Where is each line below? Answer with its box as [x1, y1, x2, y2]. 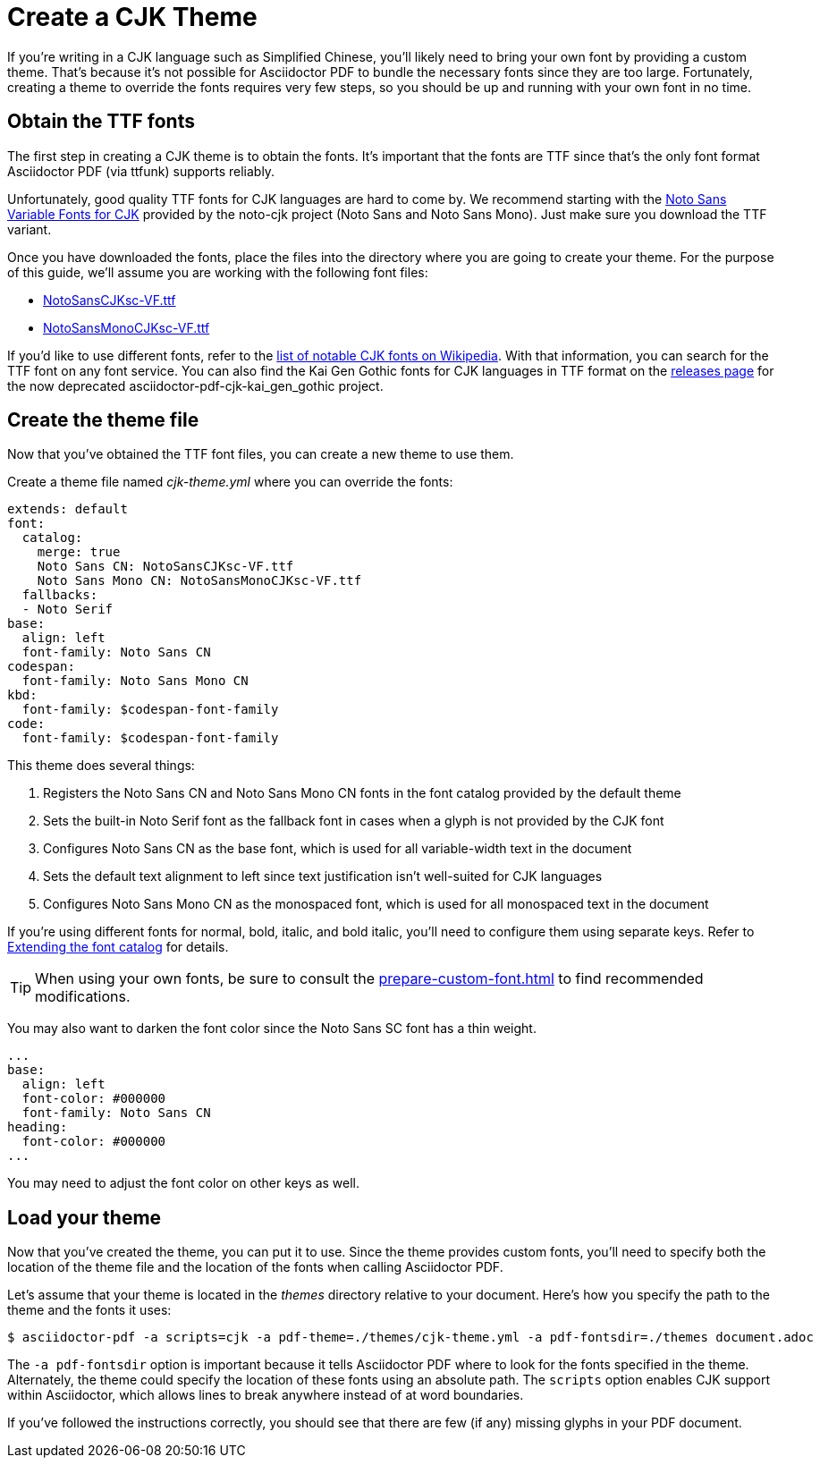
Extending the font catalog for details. [7, 939, 229, 955]
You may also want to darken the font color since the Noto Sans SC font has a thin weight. [7, 1020, 537, 1037]
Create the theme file [7, 409, 199, 432]
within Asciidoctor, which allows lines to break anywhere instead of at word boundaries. [7, 1387, 524, 1403]
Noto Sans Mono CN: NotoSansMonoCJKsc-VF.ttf [37, 573, 362, 589]
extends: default [7, 502, 128, 517]
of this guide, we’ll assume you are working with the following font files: [7, 264, 428, 280]
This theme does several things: [7, 758, 195, 774]
